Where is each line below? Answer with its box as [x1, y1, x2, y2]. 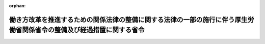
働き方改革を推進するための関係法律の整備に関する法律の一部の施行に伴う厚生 [9, 15, 248, 24]
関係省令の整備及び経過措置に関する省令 [22, 26, 145, 34]
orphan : [9, 3, 26, 8]
